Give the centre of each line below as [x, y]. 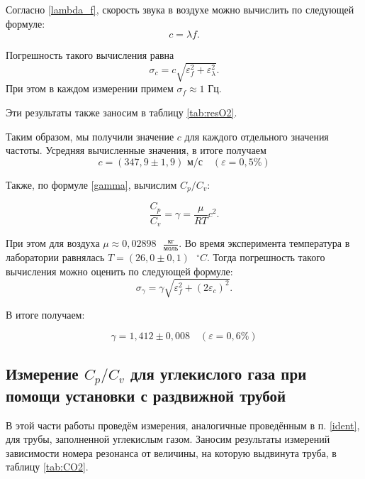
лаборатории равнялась [55, 257]
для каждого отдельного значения [257, 136]
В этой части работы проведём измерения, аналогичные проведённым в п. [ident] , [183, 425]
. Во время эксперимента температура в [264, 243]
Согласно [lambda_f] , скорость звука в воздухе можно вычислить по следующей [180, 9]
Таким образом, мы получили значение [90, 136]
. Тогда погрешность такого [266, 257]
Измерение [42, 373]
